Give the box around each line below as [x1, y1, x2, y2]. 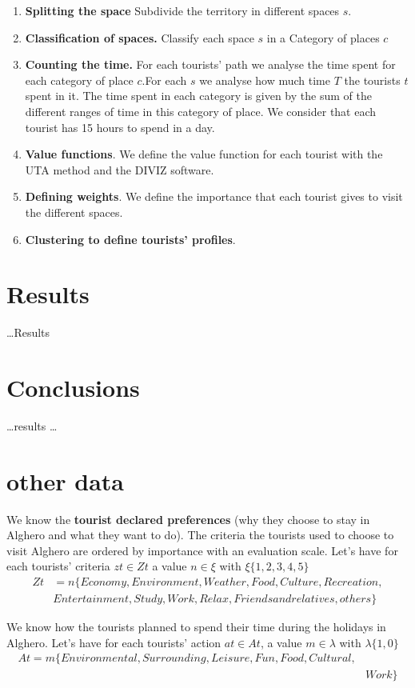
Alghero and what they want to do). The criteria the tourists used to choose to [6, 526, 394, 543]
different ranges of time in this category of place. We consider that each [25, 102, 377, 119]
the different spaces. [25, 203, 123, 220]
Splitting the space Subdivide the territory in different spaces [25, 2, 340, 18]
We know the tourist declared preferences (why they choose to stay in [6, 510, 370, 527]
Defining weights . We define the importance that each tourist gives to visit [25, 188, 403, 205]
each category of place [25, 71, 134, 88]
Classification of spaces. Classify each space [25, 29, 254, 46]
